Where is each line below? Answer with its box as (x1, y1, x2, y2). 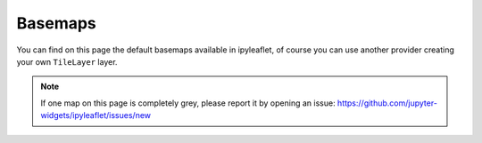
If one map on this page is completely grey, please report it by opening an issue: (40, 98, 336, 108)
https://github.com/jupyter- (337, 98, 437, 108)
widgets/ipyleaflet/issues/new (40, 110, 152, 121)
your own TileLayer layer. (16, 56, 118, 67)
